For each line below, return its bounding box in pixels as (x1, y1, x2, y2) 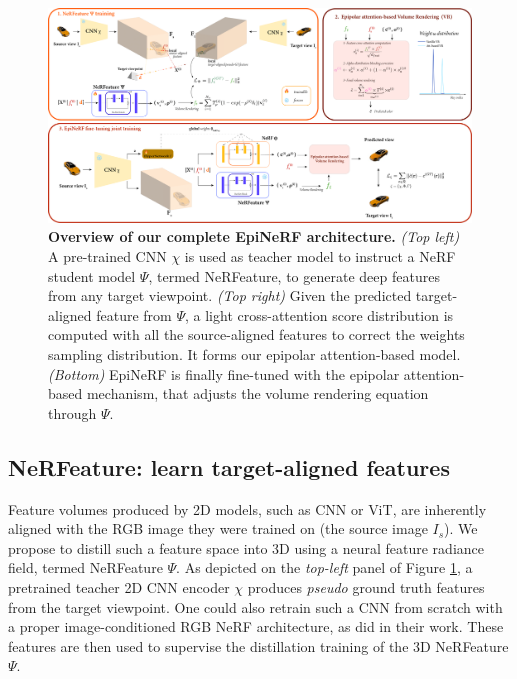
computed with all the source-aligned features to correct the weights (48, 324, 465, 345)
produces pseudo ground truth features (247, 577, 485, 597)
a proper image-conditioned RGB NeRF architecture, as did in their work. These (8, 616, 504, 637)
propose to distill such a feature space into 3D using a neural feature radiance (8, 537, 484, 558)
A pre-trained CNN (48, 246, 167, 267)
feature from (96, 304, 172, 325)
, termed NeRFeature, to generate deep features (148, 265, 440, 286)
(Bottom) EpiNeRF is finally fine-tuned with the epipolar (48, 363, 400, 384)
